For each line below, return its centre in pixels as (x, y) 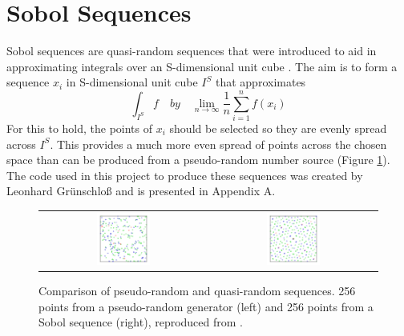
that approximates (261, 82)
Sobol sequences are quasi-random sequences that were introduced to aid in (192, 51)
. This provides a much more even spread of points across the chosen (218, 144)
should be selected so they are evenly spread (278, 128)
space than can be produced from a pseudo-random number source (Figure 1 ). (198, 160)
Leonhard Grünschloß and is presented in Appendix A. (141, 191)
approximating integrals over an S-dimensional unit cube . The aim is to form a (202, 66)
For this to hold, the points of (80, 128)
